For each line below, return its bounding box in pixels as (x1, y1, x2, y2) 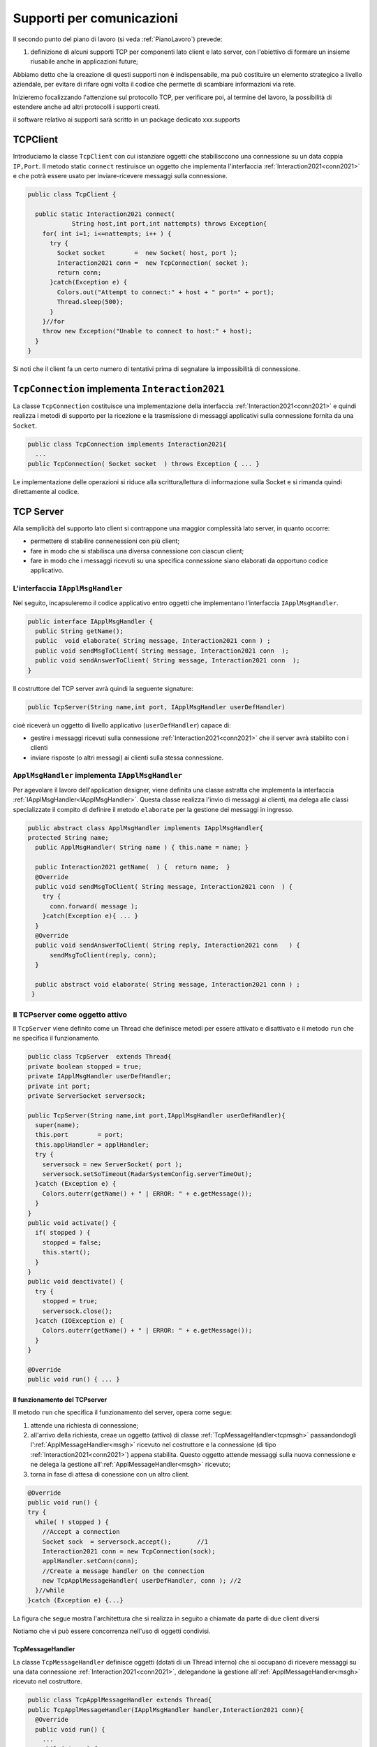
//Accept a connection (42, 1528, 120, 1536)
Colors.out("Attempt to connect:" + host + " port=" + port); (57, 288, 275, 296)
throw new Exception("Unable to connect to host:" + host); (42, 327, 253, 335)
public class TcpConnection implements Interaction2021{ (27, 440, 227, 448)
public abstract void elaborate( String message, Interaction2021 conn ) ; (35, 980, 300, 988)
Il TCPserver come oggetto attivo (13, 1010, 128, 1020)
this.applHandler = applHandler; (35, 1140, 149, 1149)
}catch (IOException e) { (35, 1317, 124, 1324)
